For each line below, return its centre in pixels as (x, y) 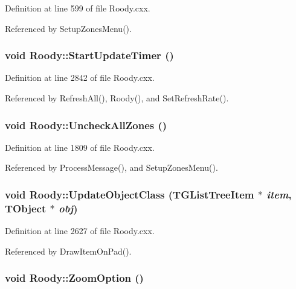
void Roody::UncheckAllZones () (86, 125)
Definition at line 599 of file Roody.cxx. (78, 8)
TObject (26, 208)
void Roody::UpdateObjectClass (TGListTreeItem (130, 194)
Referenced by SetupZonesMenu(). (68, 28)
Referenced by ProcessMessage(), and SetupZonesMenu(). (111, 167)
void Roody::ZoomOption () (74, 278)
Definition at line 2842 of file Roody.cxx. (80, 78)
